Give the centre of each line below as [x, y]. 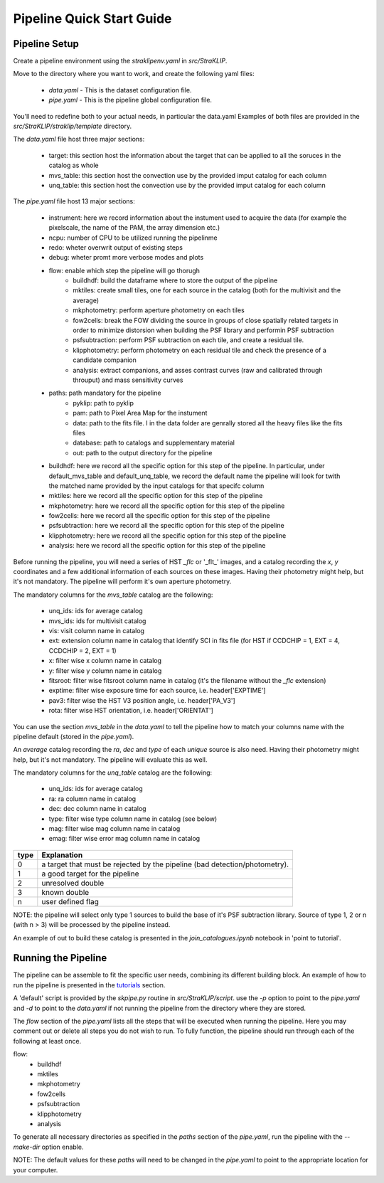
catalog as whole [74, 165]
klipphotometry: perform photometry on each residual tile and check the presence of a [200, 350]
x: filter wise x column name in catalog [105, 661]
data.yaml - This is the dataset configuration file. [120, 90]
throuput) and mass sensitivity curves [128, 380]
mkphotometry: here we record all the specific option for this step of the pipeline [167, 506]
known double [65, 892]
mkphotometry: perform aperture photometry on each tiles [159, 310]
